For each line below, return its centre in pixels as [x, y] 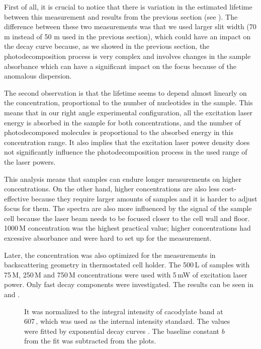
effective [17, 198]
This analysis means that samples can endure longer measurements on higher [123, 179]
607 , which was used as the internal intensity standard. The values [127, 321]
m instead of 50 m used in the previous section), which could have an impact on [127, 36]
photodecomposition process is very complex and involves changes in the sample [127, 56]
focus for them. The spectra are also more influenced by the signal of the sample [128, 208]
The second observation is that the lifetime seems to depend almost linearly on [125, 92]
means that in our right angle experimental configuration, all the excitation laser [128, 112]
